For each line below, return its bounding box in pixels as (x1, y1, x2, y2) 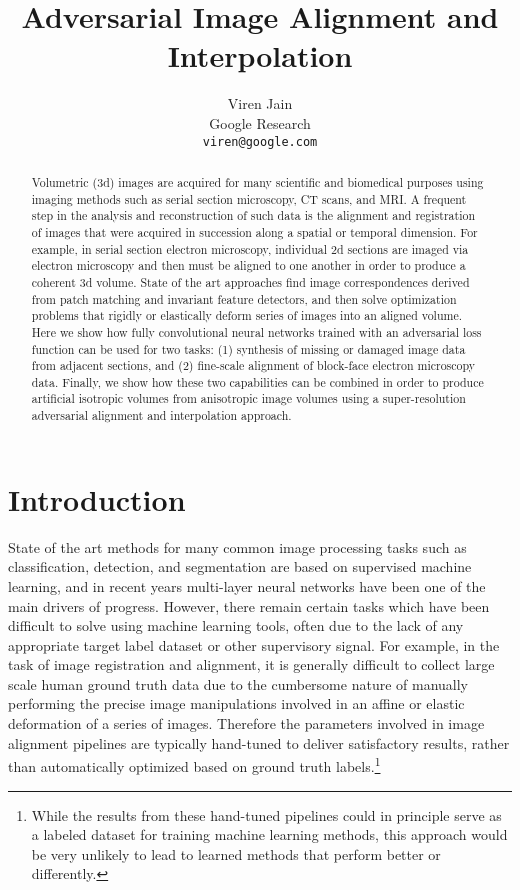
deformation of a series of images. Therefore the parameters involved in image (8, 713, 485, 734)
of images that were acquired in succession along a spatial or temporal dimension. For (31, 223, 478, 240)
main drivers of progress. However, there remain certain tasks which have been (8, 595, 490, 616)
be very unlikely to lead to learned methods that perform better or (31, 843, 441, 864)
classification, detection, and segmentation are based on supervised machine (8, 556, 472, 577)
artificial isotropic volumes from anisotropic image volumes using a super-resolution (31, 390, 466, 407)
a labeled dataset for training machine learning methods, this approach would (31, 824, 508, 845)
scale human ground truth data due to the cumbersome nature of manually (8, 673, 468, 694)
